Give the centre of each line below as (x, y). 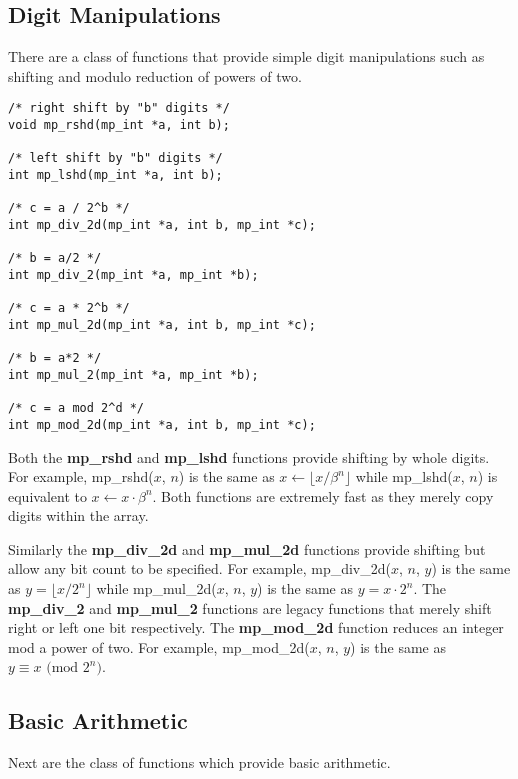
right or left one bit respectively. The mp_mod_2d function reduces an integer (256, 627)
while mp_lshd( (404, 476)
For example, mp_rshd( (81, 476)
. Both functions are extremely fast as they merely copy (323, 495)
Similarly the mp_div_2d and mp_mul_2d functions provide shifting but (247, 548)
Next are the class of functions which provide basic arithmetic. (199, 762)
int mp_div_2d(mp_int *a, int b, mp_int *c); (162, 224)
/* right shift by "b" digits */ (119, 108)
